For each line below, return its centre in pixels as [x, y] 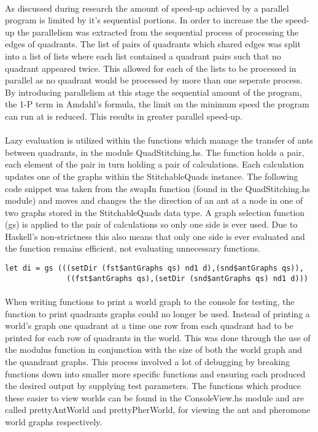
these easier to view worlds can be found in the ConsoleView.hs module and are [154, 397]
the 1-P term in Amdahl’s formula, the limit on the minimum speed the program [157, 104]
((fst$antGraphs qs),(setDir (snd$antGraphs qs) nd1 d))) [187, 278]
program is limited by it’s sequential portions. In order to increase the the [144, 20]
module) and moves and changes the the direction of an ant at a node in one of [154, 200]
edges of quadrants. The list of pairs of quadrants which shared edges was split [153, 44]
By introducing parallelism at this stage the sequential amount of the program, [153, 92]
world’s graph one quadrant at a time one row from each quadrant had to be [149, 326]
